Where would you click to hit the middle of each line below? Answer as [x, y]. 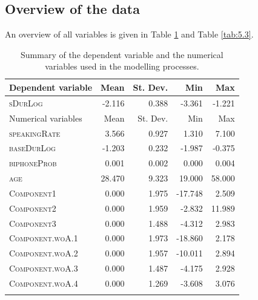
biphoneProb [33, 163]
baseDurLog [32, 148]
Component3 [33, 223]
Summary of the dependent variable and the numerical [122, 54]
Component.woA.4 [44, 283]
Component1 [33, 193]
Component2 [33, 208]
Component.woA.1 [44, 238]
